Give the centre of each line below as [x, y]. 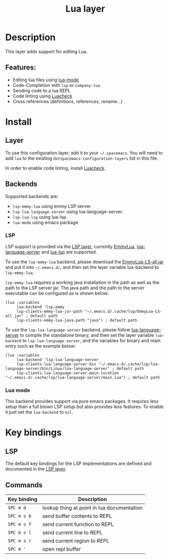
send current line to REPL [73, 533]
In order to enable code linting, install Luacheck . [55, 168]
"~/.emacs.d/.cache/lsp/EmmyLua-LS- [123, 311]
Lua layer [85, 9]
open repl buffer [62, 549]
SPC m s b [20, 516]
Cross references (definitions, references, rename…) [67, 101]
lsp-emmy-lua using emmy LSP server [52, 206]
